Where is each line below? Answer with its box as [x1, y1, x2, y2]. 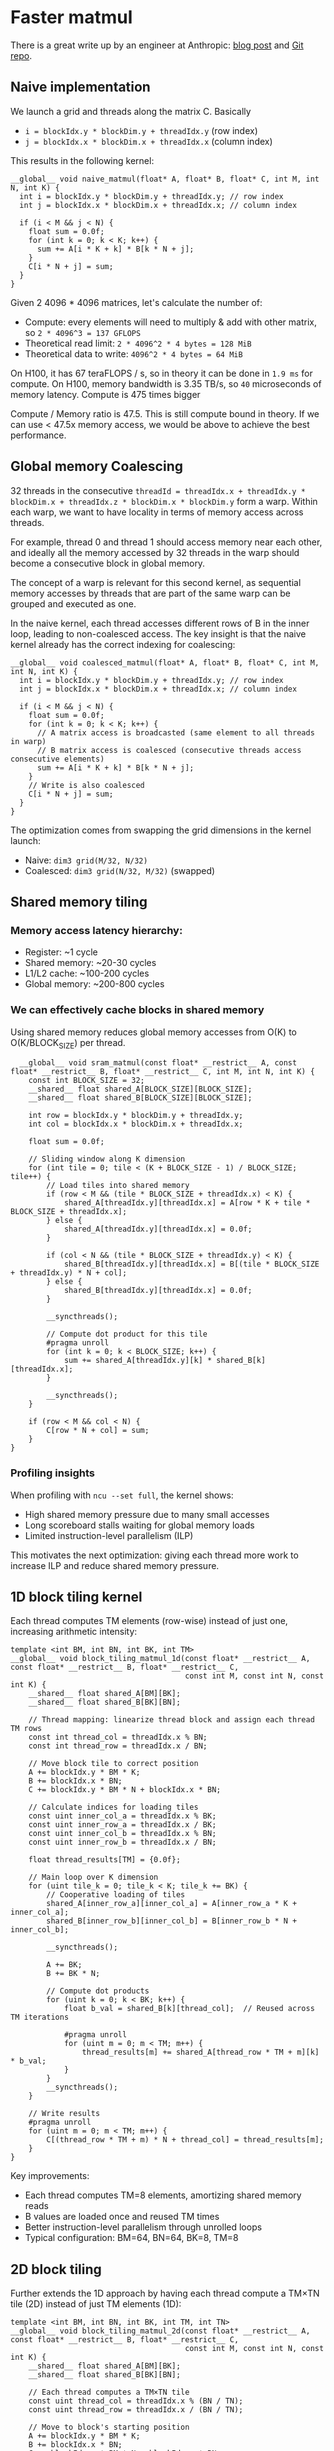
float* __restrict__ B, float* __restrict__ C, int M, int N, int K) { [10, 1067, 315, 1077]
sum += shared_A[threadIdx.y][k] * [63, 1356, 213, 1366]
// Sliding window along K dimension [28, 1154, 186, 1165]
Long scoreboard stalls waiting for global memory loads [24, 1519, 255, 1531]
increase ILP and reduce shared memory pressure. [10, 1559, 220, 1571]
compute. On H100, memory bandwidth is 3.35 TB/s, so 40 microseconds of [10, 377, 322, 390]
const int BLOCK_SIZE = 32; [28, 1076, 145, 1086]
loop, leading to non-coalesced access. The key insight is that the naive [10, 627, 307, 640]
